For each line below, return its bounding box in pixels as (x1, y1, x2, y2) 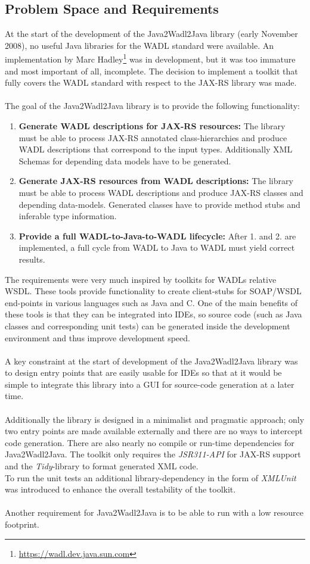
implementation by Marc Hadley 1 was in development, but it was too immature (5, 51, 296, 66)
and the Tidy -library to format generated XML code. (5, 460, 199, 472)
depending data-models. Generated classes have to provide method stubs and (18, 198, 300, 210)
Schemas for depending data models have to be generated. (18, 154, 231, 167)
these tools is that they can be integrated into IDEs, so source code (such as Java (5, 308, 302, 320)
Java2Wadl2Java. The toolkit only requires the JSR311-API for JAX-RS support (5, 448, 301, 460)
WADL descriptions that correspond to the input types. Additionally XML (18, 143, 293, 155)
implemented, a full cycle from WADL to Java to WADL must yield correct (18, 241, 295, 254)
